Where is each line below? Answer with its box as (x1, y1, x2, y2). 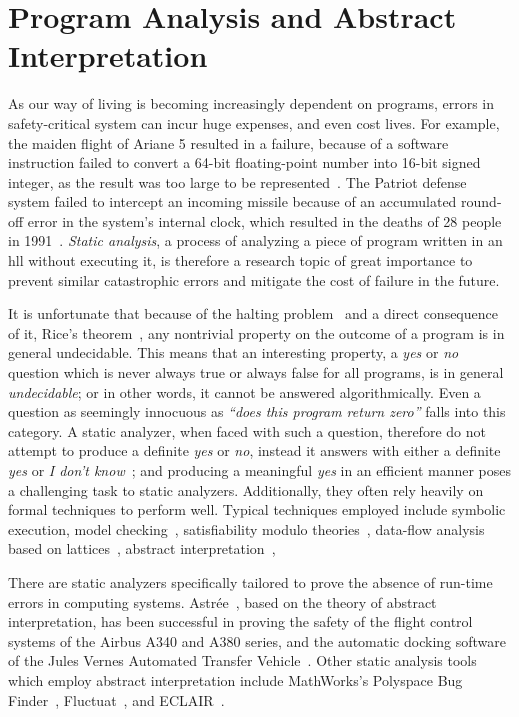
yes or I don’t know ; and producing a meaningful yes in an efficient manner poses (8, 460, 512, 480)
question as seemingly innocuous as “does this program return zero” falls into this (8, 401, 506, 422)
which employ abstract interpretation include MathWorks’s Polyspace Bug (8, 669, 463, 690)
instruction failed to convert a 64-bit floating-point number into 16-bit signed (8, 152, 481, 173)
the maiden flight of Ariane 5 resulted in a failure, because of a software (8, 132, 449, 153)
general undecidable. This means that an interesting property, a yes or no (8, 342, 459, 363)
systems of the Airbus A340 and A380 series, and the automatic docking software (8, 630, 507, 651)
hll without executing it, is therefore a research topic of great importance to (8, 250, 473, 271)
